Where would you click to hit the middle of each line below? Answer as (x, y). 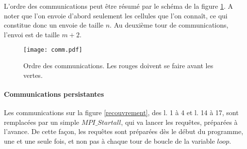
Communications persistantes (54, 94)
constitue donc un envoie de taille (54, 25)
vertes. (33, 75)
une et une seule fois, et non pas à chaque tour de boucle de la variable (109, 141)
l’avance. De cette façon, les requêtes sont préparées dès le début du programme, (124, 131)
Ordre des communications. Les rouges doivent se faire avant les (118, 66)
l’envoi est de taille (32, 34)
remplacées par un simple (41, 122)
